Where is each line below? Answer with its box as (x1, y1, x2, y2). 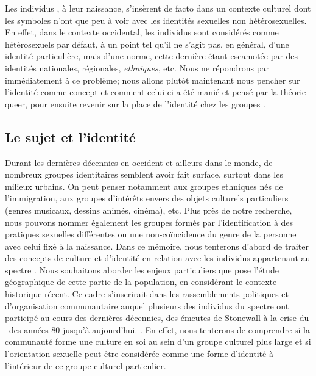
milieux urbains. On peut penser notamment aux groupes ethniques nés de (5, 179, 283, 192)
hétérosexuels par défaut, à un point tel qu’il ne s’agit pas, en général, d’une (5, 37, 289, 50)
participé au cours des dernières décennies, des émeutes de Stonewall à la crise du (5, 311, 309, 324)
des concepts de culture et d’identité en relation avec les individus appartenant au (5, 251, 311, 264)
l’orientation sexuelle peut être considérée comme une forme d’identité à (5, 347, 273, 360)
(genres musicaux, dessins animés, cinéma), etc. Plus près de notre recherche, (5, 203, 292, 216)
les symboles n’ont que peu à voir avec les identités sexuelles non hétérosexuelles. (5, 13, 307, 26)
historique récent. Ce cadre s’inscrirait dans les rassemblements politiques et (5, 287, 289, 300)
